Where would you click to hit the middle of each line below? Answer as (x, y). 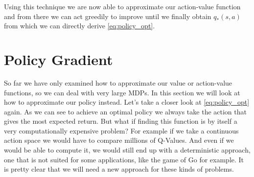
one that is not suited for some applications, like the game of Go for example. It (124, 159)
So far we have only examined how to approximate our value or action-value (118, 82)
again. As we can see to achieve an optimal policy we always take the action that (125, 111)
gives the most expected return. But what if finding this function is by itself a (121, 121)
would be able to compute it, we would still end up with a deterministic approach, (127, 150)
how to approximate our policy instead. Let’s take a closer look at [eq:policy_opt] (127, 102)
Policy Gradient (58, 59)
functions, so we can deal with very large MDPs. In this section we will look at (122, 92)
